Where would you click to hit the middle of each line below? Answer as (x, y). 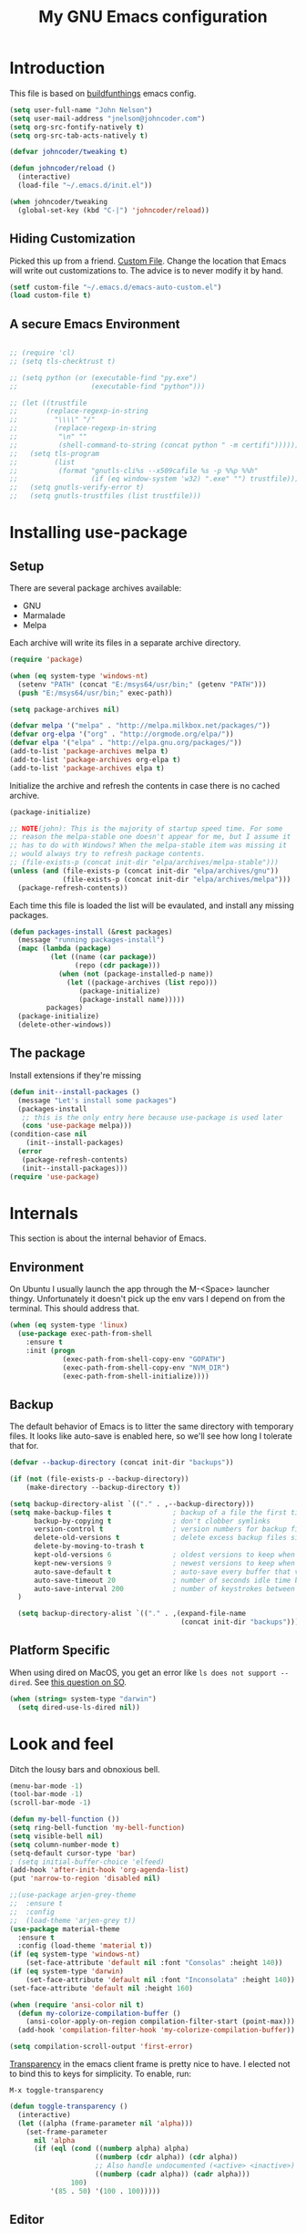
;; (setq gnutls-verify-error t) (77, 488)
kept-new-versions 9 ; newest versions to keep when (164, 1563)
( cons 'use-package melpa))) (76, 1126)
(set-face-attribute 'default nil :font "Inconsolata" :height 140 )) (161, 1980)
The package (47, 1054)
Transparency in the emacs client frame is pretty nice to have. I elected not (150, 2064)
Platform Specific (60, 1651)
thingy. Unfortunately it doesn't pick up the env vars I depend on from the (147, 1299)
